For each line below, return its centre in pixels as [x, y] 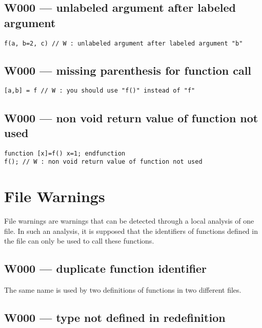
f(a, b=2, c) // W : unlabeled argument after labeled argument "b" [124, 43]
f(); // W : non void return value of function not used [103, 162]
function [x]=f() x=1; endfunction [65, 153]
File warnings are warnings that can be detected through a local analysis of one [129, 221]
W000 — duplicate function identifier [106, 268]
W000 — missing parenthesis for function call [128, 70]
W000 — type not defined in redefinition [115, 318]
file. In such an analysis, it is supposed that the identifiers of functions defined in [131, 231]
